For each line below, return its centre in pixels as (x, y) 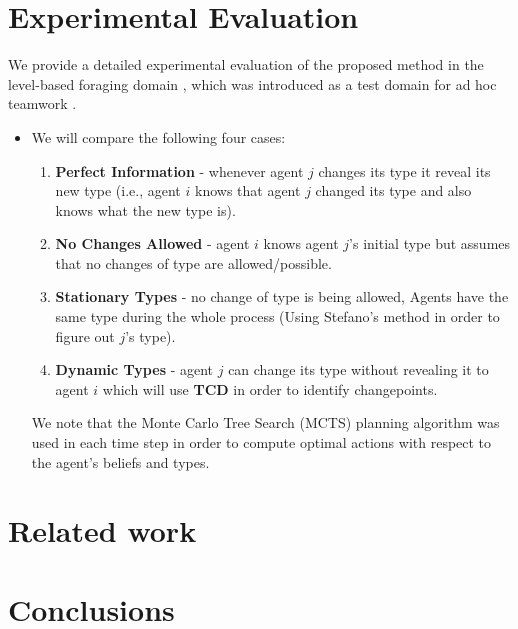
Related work (102, 530)
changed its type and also (393, 190)
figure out (85, 335)
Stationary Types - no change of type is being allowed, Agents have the (282, 296)
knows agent (301, 243)
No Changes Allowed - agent (152, 243)
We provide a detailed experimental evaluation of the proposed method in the (246, 64)
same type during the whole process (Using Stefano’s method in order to (277, 316)
